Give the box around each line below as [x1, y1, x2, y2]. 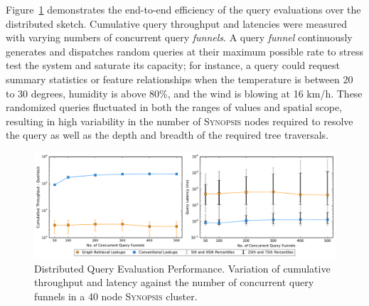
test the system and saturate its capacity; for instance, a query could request [6, 58, 341, 73]
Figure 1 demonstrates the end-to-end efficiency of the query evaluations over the [6, 2, 361, 16]
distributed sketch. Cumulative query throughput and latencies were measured [6, 16, 348, 31]
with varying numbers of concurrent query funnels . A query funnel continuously [6, 30, 353, 45]
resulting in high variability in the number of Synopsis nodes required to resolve [6, 113, 353, 128]
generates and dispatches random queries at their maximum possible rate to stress [6, 43, 363, 58]
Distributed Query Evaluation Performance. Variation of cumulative [34, 260, 331, 275]
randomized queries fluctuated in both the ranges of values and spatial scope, [6, 100, 343, 115]
